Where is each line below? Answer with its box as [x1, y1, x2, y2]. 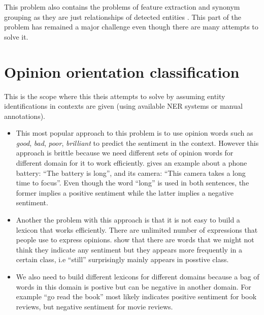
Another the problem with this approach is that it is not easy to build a [16, 214, 240, 225]
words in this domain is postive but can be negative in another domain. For [16, 281, 251, 292]
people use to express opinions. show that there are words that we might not [16, 234, 254, 245]
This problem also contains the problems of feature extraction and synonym [4, 2, 240, 12]
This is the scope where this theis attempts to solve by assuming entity [4, 90, 225, 101]
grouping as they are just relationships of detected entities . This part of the [4, 11, 241, 22]
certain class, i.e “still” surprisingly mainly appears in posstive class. [16, 254, 229, 265]
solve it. [4, 31, 28, 42]
